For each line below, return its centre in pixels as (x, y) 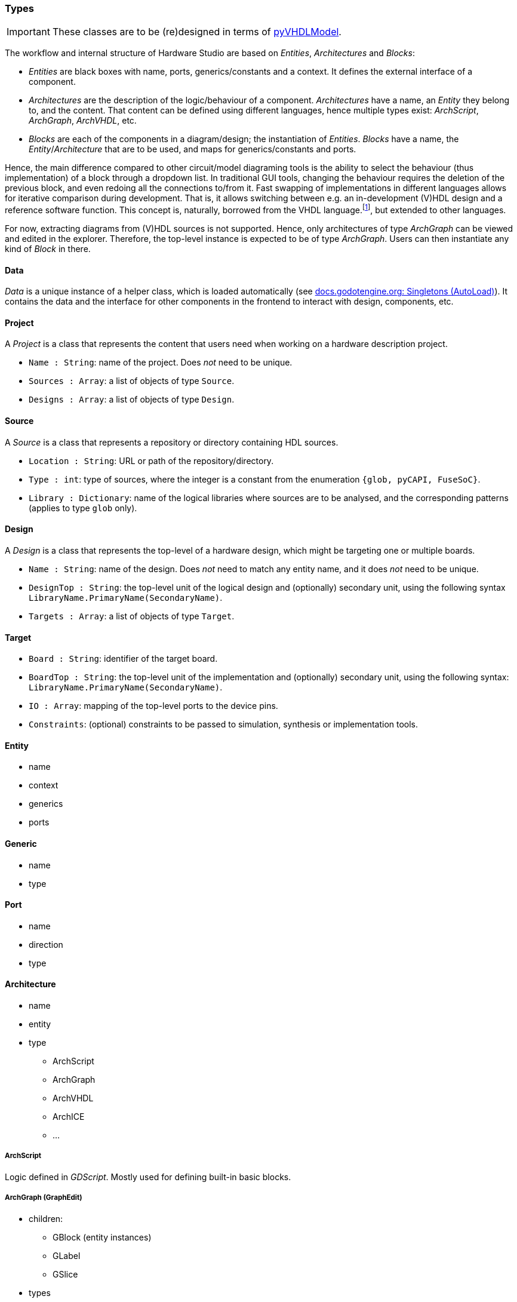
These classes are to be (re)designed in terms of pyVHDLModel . (197, 32)
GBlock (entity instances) (102, 1237)
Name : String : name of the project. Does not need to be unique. (161, 363)
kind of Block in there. (48, 249)
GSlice (65, 1274)
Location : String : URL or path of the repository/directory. (151, 460)
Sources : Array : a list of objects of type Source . (132, 381)
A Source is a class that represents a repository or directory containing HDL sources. (172, 442)
